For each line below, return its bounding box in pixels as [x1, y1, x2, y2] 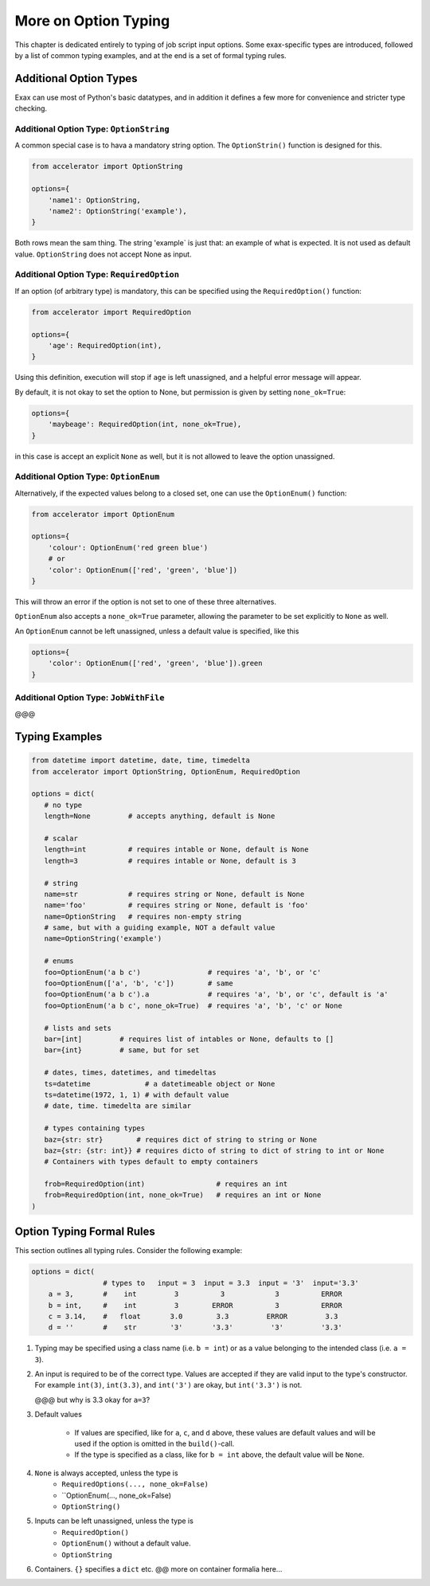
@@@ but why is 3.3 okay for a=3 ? [34, 1395, 150, 1404]
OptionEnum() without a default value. [61, 1538, 191, 1549]
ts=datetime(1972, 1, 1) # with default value [44, 1090, 229, 1099]
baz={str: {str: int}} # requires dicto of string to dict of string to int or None [44, 1145, 385, 1155]
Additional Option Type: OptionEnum [14, 471, 160, 482]
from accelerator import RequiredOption [31, 307, 191, 316]
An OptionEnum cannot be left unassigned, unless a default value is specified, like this [14, 626, 299, 636]
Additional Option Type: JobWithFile [14, 691, 165, 703]
